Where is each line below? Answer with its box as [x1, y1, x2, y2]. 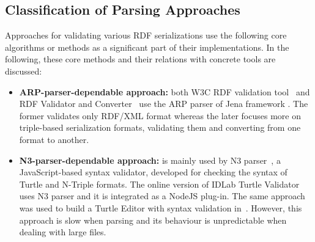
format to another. [19, 133, 89, 145]
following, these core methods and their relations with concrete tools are [5, 53, 276, 65]
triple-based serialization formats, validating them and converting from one [19, 121, 301, 134]
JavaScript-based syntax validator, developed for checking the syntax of [19, 166, 287, 178]
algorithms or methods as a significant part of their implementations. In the [5, 40, 289, 53]
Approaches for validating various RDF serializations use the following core [5, 29, 287, 42]
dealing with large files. [19, 226, 106, 238]
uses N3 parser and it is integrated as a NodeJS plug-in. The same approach [19, 189, 305, 202]
